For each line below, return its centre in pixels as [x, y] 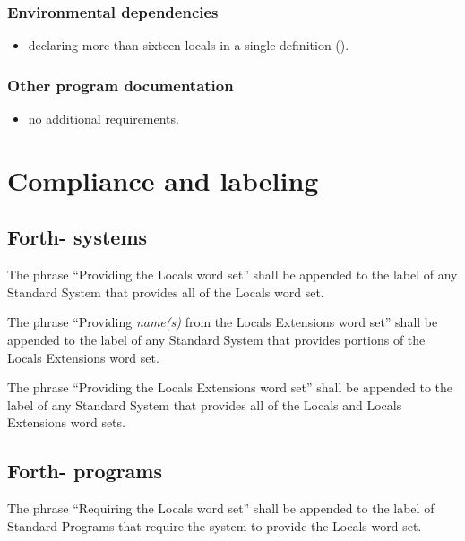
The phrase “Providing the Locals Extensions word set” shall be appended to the [230, 387]
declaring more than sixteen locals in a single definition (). [189, 45]
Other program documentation [121, 85]
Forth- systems [77, 237]
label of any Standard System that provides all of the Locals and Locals [205, 404]
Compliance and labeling [163, 180]
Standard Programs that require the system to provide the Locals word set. [215, 525]
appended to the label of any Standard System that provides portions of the [216, 339]
